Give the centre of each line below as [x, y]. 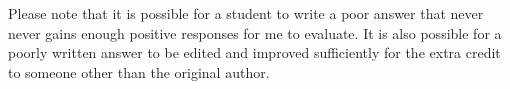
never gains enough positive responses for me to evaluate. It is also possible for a [255, 32]
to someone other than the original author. [139, 71]
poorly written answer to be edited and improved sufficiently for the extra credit [254, 52]
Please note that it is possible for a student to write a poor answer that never [246, 13]
